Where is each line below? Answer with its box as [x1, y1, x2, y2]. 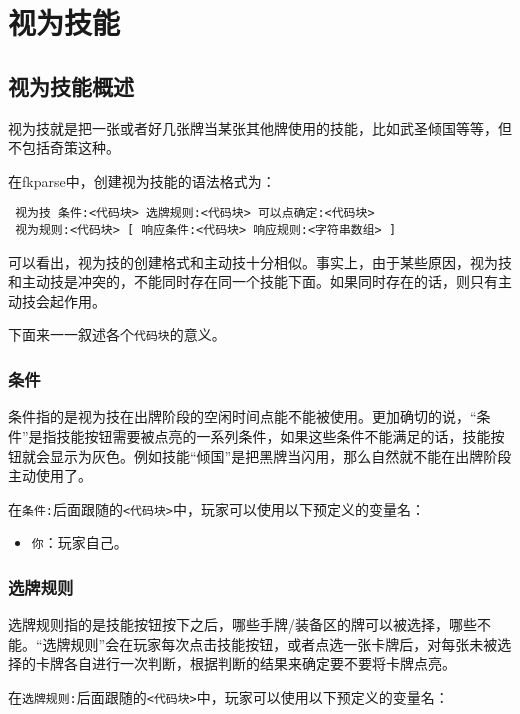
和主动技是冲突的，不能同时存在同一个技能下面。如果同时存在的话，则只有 [8, 271, 498, 292]
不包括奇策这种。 [8, 137, 120, 158]
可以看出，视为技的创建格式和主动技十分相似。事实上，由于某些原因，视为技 [8, 251, 512, 272]
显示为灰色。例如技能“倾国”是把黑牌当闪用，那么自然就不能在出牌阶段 [49, 445, 512, 466]
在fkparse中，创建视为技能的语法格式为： [8, 170, 276, 191]
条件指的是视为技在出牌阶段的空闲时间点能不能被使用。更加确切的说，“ [8, 406, 477, 427]
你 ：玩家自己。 [31, 532, 128, 553]
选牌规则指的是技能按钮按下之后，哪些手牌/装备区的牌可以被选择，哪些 [8, 614, 477, 635]
